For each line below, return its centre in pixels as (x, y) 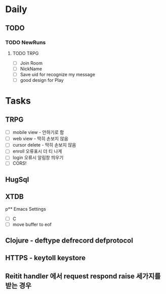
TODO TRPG (26, 53)
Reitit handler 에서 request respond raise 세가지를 (83, 276)
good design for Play (42, 80)
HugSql (17, 180)
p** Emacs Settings (26, 209)
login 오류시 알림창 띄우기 (38, 158)
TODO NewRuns (26, 42)
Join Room (31, 63)
